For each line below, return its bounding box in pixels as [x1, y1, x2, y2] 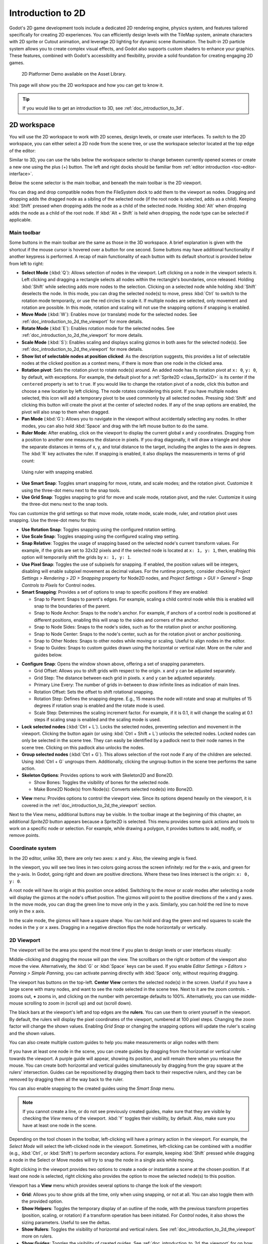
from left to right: [9, 260, 44, 266]
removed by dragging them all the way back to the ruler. [9, 1076, 124, 1082]
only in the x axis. [9, 908, 46, 914]
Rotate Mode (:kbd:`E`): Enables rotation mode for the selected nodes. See [21, 325, 175, 331]
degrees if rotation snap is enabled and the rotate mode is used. [34, 703, 165, 709]
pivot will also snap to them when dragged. [21, 409, 110, 415]
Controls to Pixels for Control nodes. [21, 582, 96, 588]
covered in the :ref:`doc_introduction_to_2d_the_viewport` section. [21, 802, 156, 808]
